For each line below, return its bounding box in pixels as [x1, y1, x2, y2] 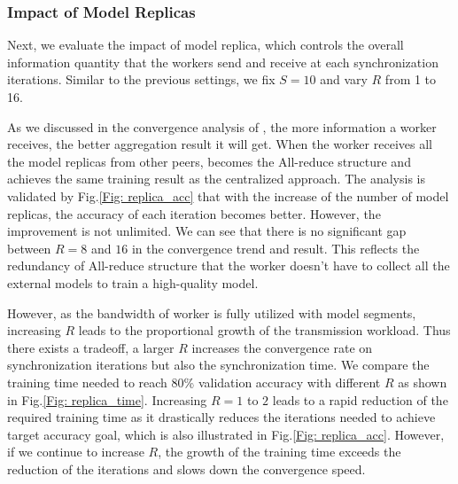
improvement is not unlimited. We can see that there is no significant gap [7, 222, 407, 240]
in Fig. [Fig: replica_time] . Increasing [7, 390, 207, 409]
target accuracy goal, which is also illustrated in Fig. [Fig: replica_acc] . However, [7, 425, 445, 443]
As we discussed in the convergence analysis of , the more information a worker [7, 117, 437, 136]
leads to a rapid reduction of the [272, 390, 448, 409]
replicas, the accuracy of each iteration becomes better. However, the [7, 204, 381, 222]
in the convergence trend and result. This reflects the [131, 238, 420, 257]
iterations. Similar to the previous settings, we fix [7, 70, 276, 89]
